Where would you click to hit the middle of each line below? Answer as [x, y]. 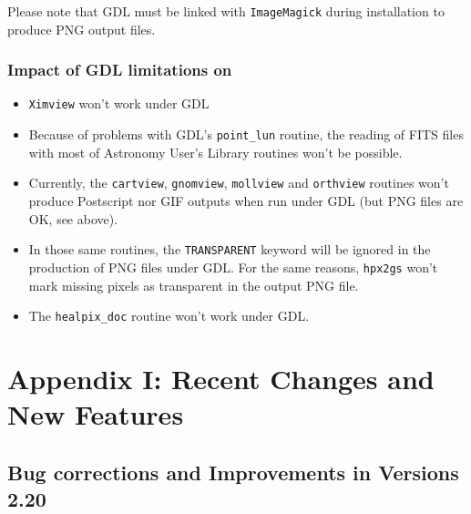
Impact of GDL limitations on [120, 70]
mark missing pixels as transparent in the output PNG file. [194, 285]
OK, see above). [73, 218]
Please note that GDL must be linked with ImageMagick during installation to [226, 11]
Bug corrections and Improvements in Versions [233, 472]
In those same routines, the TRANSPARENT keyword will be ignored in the [230, 249]
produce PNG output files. [82, 29]
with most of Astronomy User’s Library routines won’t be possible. [215, 152]
